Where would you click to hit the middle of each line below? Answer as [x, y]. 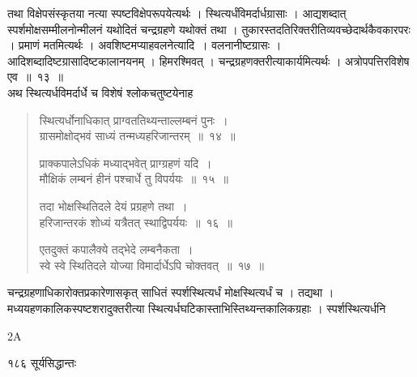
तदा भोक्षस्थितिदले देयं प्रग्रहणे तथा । [113, 206]
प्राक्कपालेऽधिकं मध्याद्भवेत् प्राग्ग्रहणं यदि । [126, 163]
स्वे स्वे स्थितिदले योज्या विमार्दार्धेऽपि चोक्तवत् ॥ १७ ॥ [151, 265]
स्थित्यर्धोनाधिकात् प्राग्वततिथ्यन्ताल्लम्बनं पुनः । [134, 120]
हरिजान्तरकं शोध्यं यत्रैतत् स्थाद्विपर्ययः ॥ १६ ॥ [136, 222]
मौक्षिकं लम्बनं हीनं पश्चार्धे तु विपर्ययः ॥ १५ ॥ [134, 179]
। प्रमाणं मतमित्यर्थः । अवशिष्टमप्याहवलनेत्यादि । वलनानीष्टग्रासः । [145, 45]
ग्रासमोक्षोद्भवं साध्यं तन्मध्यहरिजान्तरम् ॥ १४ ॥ [137, 136]
